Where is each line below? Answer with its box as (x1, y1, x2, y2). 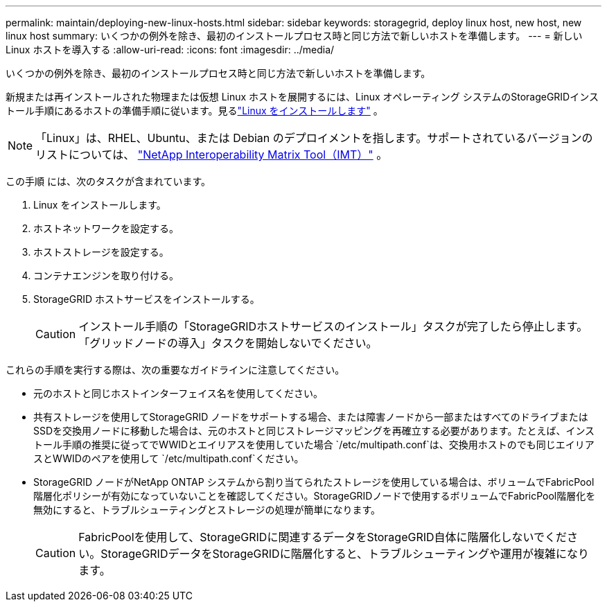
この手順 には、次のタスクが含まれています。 (6, 175, 211, 187)
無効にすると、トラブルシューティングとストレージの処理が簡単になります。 (33, 504, 381, 516)
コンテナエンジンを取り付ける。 (33, 270, 179, 281)
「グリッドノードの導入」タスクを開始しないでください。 (78, 336, 378, 350)
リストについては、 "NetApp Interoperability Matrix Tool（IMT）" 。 (35, 148, 388, 161)
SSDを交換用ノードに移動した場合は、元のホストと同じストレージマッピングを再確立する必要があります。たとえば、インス (33, 425, 595, 437)
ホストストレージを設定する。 (33, 246, 169, 258)
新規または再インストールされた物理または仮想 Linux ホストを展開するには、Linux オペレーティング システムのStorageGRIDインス (6, 91, 599, 103)
